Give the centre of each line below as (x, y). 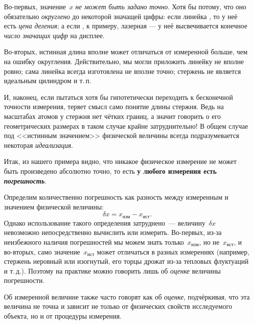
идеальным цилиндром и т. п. (48, 81)
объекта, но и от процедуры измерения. (63, 316)
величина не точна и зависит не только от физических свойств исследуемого (118, 306)
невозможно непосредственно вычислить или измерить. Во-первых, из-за (113, 232)
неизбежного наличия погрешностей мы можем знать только (94, 242)
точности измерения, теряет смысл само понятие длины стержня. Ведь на (114, 106)
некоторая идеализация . (39, 145)
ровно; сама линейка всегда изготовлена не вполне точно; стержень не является (123, 71)
